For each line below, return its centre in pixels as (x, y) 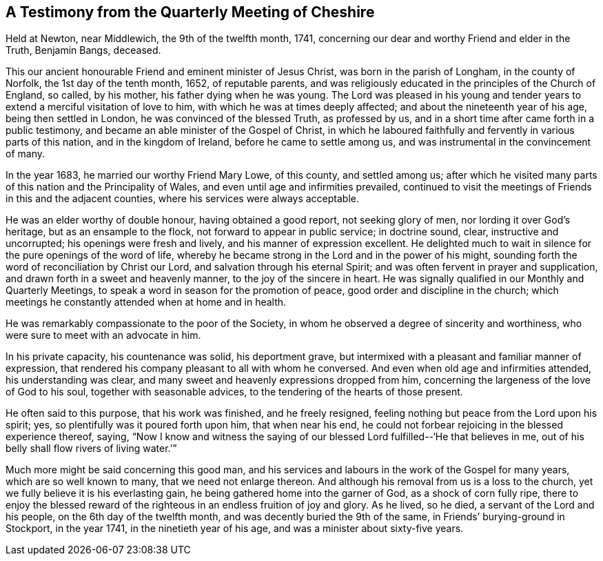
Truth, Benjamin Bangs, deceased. (83, 50)
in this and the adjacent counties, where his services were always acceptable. (182, 199)
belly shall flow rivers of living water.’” (91, 449)
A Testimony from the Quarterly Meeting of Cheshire (190, 12)
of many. (25, 154)
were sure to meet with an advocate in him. (103, 335)
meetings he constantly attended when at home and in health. (146, 302)
